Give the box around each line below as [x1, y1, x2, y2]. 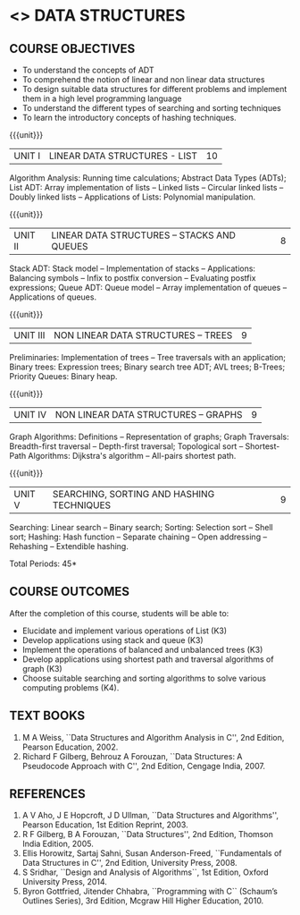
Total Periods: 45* [9, 558, 78, 569]
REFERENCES [9, 786, 87, 801]
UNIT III [13, 329, 46, 341]
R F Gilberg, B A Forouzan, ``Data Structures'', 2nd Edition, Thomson [21, 829, 274, 840]
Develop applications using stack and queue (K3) [21, 634, 204, 645]
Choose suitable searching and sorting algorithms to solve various [21, 673, 266, 683]
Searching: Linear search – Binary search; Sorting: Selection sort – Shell [9, 522, 274, 532]
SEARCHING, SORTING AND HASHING [52, 488, 215, 500]
